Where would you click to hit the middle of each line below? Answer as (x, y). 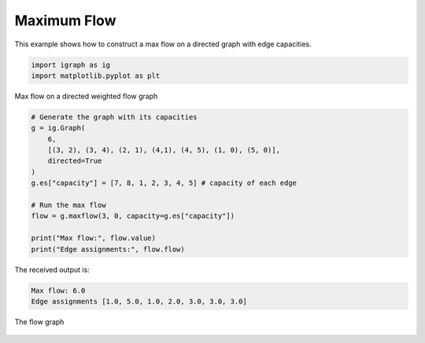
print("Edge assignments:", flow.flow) (108, 249)
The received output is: (52, 269)
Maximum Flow (65, 20)
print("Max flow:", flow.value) (94, 238)
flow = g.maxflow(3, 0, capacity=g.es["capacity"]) (133, 216)
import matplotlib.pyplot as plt (96, 76)
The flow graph (39, 322)
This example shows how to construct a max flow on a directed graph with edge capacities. (163, 44)
